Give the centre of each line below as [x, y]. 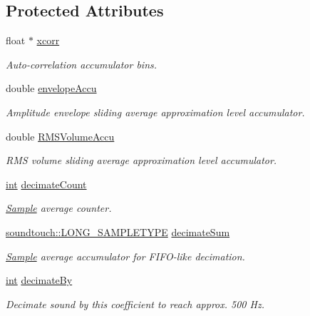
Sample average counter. [59, 208]
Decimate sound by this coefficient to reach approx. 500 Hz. [135, 304]
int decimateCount [46, 184]
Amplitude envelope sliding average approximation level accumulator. [155, 112]
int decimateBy [39, 280]
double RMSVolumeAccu [60, 136]
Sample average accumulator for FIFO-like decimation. [125, 256]
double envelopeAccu [51, 88]
